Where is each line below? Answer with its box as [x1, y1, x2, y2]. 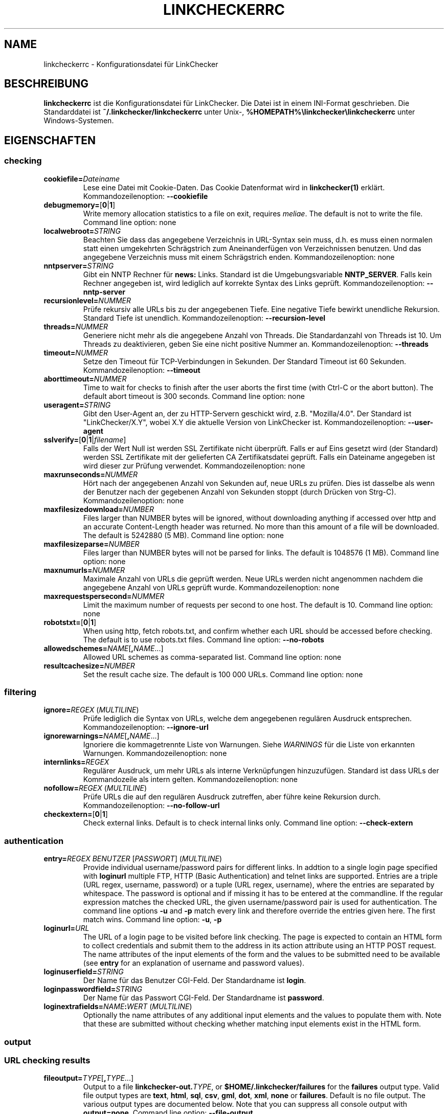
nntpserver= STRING [43, 261, 114, 270]
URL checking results [4, 1055, 91, 1065]
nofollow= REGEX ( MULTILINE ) [43, 784, 147, 793]
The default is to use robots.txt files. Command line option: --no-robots [83, 635, 324, 644]
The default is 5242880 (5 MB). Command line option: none [83, 530, 284, 540]
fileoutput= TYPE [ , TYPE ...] [43, 1074, 134, 1083]
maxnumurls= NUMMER [43, 565, 125, 574]
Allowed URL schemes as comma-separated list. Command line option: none [83, 652, 342, 661]
